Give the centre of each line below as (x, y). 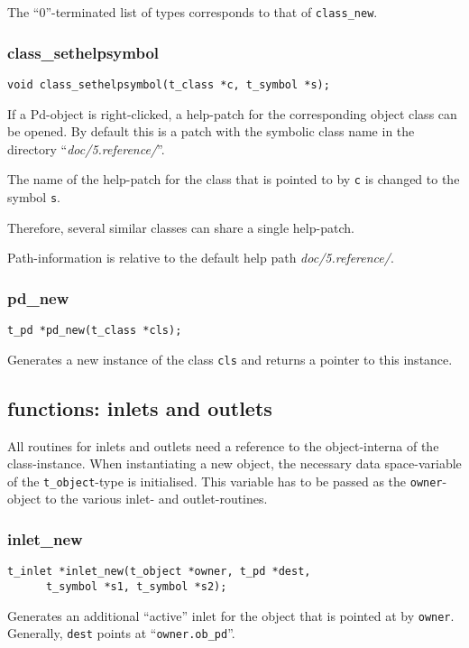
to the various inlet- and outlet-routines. (156, 499)
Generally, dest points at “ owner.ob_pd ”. (121, 633)
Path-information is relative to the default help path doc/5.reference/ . (201, 258)
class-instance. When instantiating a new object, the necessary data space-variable (234, 463)
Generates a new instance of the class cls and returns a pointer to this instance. (230, 359)
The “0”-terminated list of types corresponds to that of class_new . (193, 12)
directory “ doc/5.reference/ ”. (86, 148)
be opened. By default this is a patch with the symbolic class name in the (211, 131)
